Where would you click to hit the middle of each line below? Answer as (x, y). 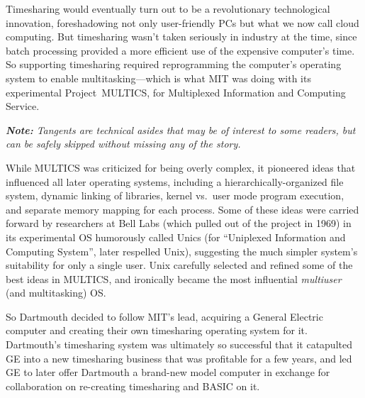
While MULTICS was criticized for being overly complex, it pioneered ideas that (181, 167)
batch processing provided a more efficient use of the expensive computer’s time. (180, 50)
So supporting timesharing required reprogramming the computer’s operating (174, 64)
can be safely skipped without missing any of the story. (123, 144)
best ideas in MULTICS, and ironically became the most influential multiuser (174, 278)
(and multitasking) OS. (56, 293)
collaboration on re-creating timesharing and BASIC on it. (133, 386)
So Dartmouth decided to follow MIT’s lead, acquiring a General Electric (164, 316)
